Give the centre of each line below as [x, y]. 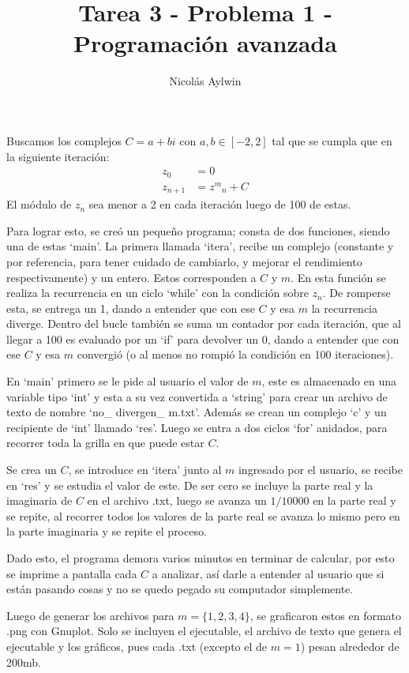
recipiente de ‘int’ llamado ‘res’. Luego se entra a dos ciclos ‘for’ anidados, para [197, 427]
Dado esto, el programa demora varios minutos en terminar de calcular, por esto [201, 558]
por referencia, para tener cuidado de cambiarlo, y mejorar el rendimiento [184, 261]
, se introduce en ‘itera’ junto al [145, 470]
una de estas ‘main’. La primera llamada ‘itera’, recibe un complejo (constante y [200, 246]
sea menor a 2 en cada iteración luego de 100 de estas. [220, 204]
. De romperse [356, 293]
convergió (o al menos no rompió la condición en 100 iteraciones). [235, 354]
